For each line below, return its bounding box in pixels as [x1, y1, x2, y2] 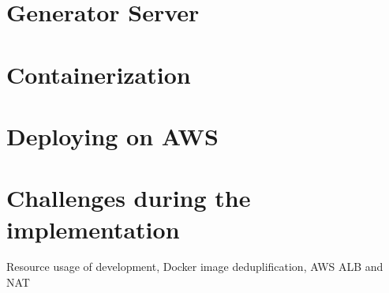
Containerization [6, 58, 191, 90]
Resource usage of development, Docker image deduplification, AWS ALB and [6, 258, 383, 275]
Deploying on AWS [6, 119, 219, 152]
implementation [6, 212, 180, 245]
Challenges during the [6, 182, 251, 214]
